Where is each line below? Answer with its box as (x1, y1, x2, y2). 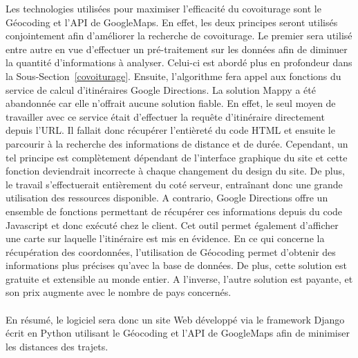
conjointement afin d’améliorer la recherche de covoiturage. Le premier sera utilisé (6, 28, 352, 43)
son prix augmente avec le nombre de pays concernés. (6, 285, 232, 299)
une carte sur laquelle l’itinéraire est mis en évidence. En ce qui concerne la (6, 231, 325, 246)
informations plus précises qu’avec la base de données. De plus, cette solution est (6, 258, 348, 272)
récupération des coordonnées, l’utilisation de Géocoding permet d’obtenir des (6, 244, 336, 259)
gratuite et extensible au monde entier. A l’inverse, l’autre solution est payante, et (6, 271, 353, 286)
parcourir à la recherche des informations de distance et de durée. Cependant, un (6, 136, 348, 150)
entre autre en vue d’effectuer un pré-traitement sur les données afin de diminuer (6, 41, 348, 56)
